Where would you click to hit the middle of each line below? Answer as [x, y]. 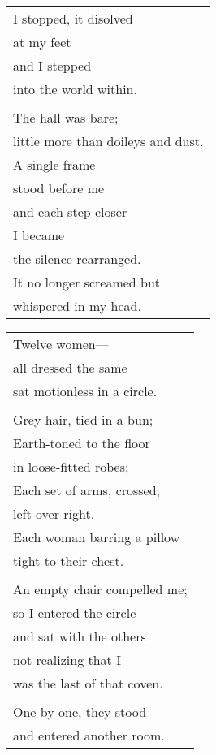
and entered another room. [89, 735]
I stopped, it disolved [73, 18]
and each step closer [70, 211]
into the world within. [75, 89]
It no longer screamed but [87, 282]
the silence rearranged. [77, 259]
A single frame [54, 164]
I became [39, 235]
